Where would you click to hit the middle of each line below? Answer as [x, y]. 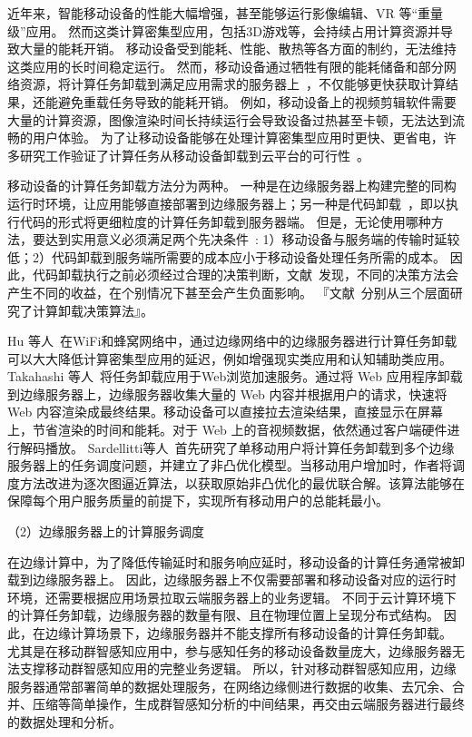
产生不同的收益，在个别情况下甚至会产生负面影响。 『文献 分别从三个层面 [229, 292]
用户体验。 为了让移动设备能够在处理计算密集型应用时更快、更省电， [238, 138]
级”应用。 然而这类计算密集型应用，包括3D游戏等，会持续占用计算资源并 [224, 30]
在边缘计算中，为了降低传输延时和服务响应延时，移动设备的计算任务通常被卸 [236, 561]
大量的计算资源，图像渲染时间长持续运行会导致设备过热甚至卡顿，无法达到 [230, 119]
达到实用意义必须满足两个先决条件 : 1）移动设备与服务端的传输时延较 [252, 239]
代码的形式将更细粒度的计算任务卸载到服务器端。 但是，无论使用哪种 [225, 221]
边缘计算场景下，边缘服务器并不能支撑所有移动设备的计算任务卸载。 [248, 633]
